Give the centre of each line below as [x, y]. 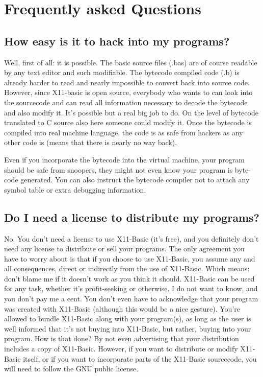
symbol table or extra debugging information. [75, 189]
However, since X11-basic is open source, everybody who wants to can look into [128, 92]
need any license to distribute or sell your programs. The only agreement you [124, 249]
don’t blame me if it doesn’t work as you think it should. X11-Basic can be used [129, 278]
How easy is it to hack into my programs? [117, 41]
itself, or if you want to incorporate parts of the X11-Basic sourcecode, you [140, 358]
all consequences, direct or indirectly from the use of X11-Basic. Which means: [127, 268]
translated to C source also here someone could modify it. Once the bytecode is [128, 122]
